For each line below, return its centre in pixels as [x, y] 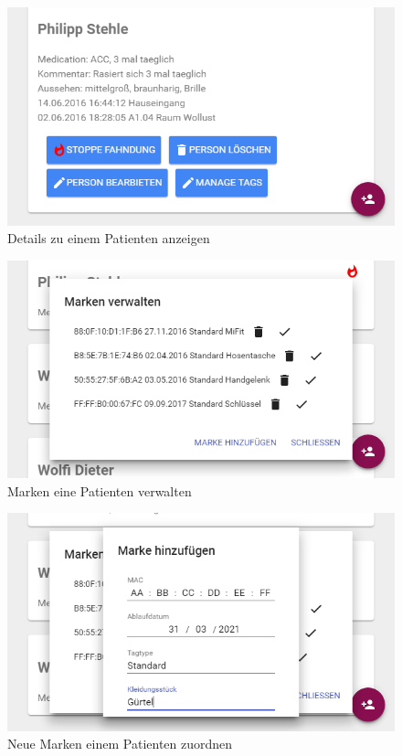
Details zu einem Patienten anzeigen [109, 238]
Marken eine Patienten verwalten [100, 490]
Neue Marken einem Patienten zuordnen [120, 744]
